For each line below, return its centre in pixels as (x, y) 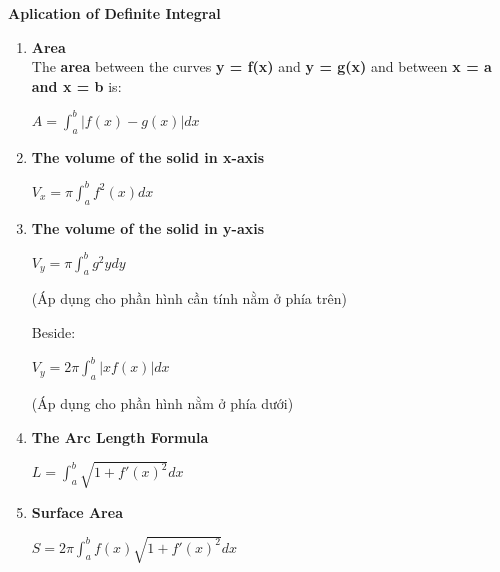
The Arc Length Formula (120, 436)
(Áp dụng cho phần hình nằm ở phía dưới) (162, 402)
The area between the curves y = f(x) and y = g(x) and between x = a (261, 66)
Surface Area (77, 511)
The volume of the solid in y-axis (148, 227)
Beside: (53, 332)
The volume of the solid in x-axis (148, 156)
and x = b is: (76, 85)
